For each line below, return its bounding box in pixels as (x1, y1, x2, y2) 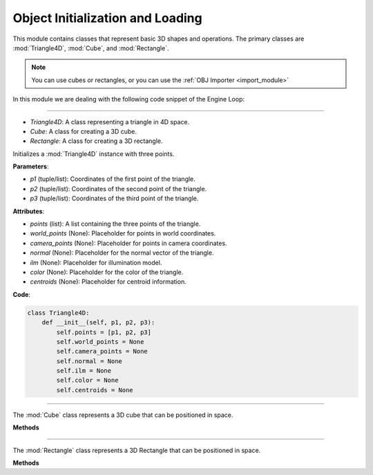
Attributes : (12, 207, 45, 215)
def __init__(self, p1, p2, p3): (41, 318, 155, 327)
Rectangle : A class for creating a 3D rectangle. (30, 137, 163, 145)
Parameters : (12, 162, 49, 171)
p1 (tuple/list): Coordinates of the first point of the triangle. (30, 175, 196, 183)
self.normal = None (56, 357, 122, 365)
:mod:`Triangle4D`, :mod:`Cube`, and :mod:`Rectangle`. (12, 43, 169, 52)
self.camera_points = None (56, 347, 148, 356)
